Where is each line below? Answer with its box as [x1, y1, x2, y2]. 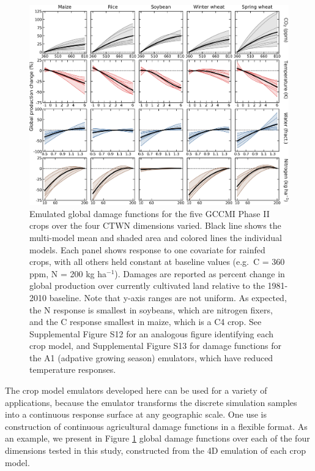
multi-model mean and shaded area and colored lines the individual [29, 231, 282, 243]
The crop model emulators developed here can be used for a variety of [5, 384, 267, 397]
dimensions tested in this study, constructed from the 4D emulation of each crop [5, 444, 306, 457]
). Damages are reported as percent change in [114, 267, 285, 280]
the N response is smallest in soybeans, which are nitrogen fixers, [29, 303, 273, 316]
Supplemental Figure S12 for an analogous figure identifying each [29, 327, 274, 340]
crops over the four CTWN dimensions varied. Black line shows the [29, 219, 281, 232]
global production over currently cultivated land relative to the [29, 279, 265, 292]
